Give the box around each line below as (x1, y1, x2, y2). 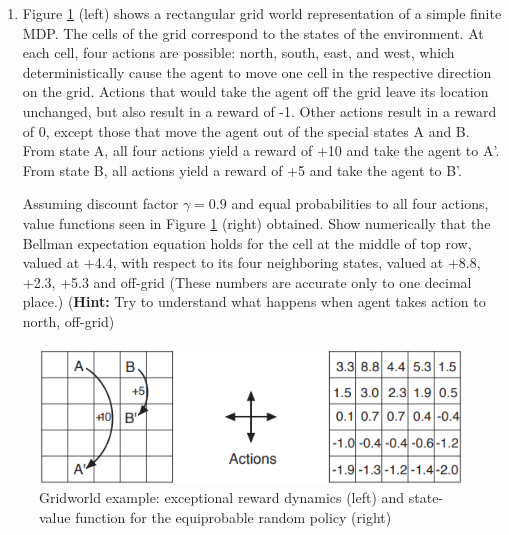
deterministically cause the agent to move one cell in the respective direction (22, 61, 492, 82)
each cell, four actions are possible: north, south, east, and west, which (22, 42, 455, 63)
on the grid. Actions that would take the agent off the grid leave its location (22, 81, 489, 102)
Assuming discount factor (22, 193, 179, 214)
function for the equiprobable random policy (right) (75, 506, 392, 527)
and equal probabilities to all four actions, (231, 193, 489, 214)
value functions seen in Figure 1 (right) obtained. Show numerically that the (22, 212, 491, 233)
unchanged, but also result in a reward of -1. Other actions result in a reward (22, 100, 497, 121)
